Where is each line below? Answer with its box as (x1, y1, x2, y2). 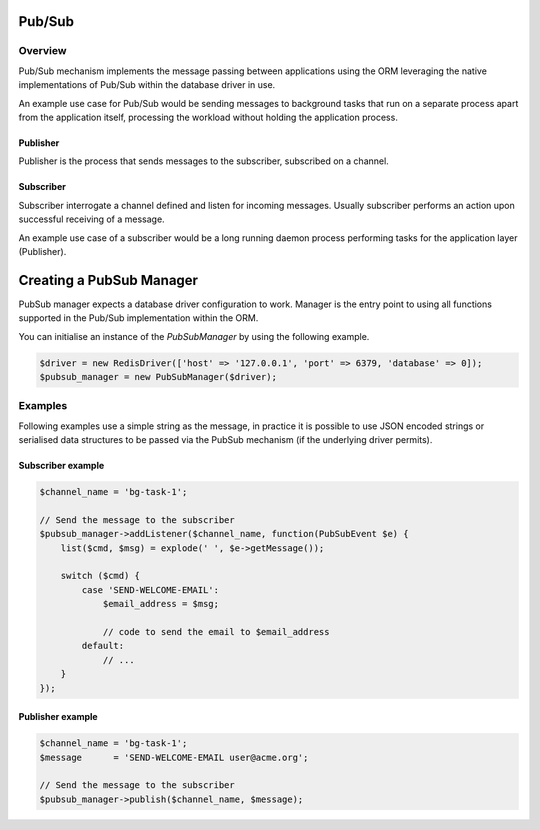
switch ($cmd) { (60, 570, 140, 582)
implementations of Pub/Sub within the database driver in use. (18, 79, 276, 91)
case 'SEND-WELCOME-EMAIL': (81, 584, 220, 595)
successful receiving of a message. (18, 213, 165, 225)
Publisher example (18, 711, 99, 723)
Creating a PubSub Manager (18, 271, 199, 289)
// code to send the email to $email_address (102, 626, 330, 637)
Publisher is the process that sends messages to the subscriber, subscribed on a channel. (18, 155, 389, 167)
